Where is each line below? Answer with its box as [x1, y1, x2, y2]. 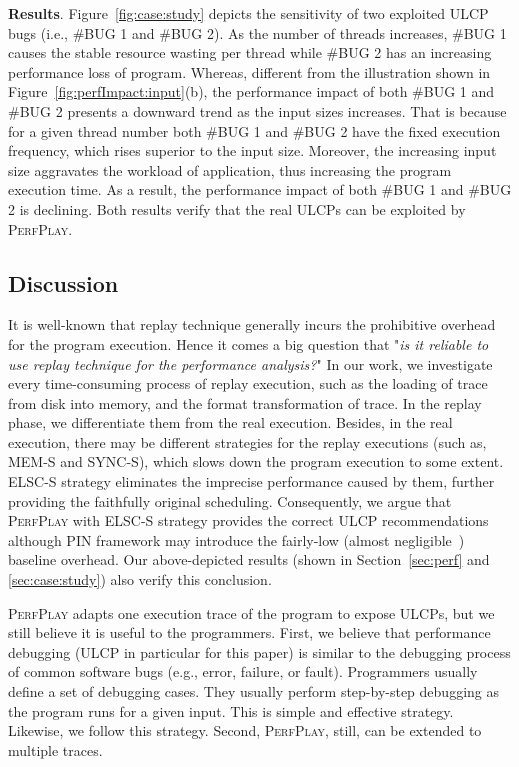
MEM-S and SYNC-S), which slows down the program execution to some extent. [8, 451, 504, 472]
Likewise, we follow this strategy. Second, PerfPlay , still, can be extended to [8, 720, 482, 741]
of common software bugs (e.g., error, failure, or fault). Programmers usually [8, 661, 478, 682]
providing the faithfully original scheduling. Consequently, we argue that [8, 490, 452, 511]
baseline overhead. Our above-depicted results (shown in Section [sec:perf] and [8, 549, 490, 570]
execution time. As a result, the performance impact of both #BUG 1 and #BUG [8, 179, 512, 200]
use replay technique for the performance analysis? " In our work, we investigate [8, 353, 493, 374]
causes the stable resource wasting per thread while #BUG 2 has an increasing [8, 42, 492, 63]
